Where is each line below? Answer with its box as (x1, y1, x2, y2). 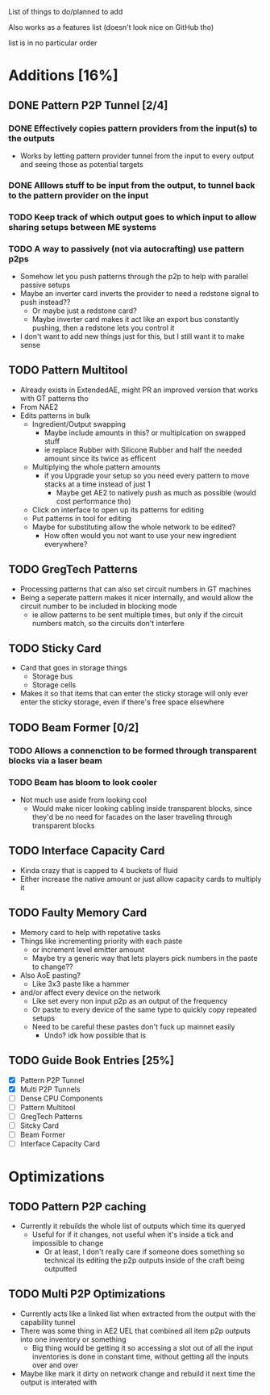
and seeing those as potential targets (19, 159, 143, 169)
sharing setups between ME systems (8, 221, 157, 232)
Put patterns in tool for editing (31, 513, 131, 523)
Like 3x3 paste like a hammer (31, 979, 130, 988)
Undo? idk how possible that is (44, 1030, 147, 1040)
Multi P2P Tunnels (19, 1084, 81, 1094)
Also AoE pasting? (19, 970, 81, 979)
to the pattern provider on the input (8, 190, 149, 201)
